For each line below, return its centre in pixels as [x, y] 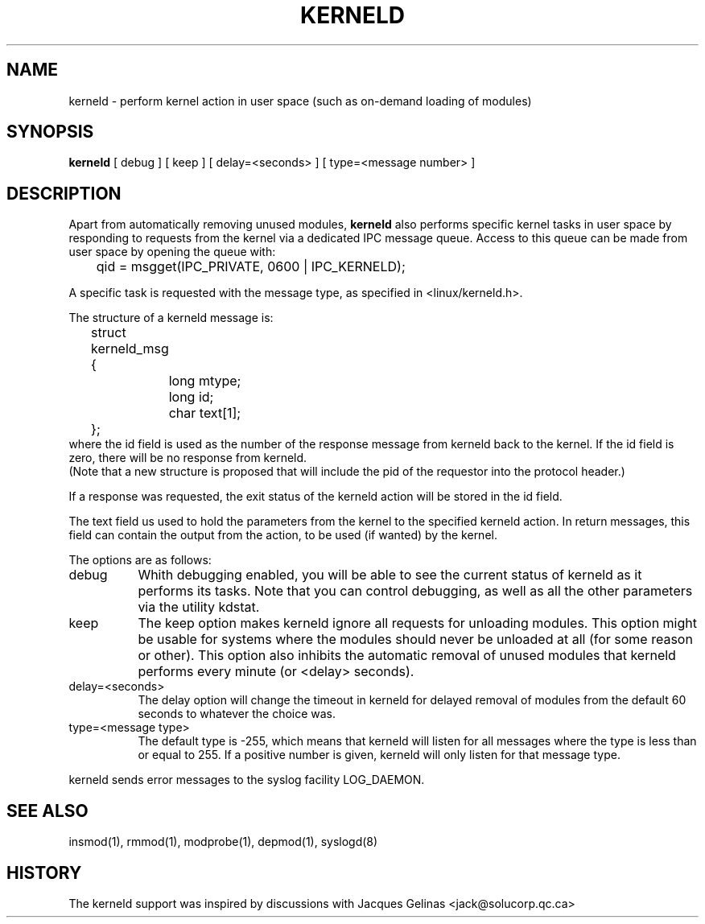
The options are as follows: [140, 560]
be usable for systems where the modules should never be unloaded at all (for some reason [415, 639]
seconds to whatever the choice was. [237, 714]
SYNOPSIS [50, 132]
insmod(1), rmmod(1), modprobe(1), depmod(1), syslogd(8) [223, 842]
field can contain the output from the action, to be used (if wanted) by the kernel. [283, 535]
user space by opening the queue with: [172, 252]
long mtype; [205, 381]
